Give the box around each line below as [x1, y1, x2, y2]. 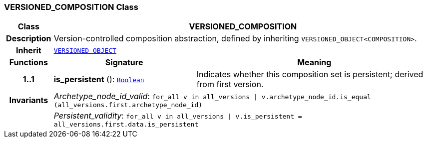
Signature [105, 57, 143, 68]
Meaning [297, 57, 332, 68]
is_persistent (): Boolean [53, 74, 144, 85]
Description [6, 33, 51, 44]
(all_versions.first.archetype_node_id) [53, 101, 203, 109]
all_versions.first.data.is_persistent [53, 121, 199, 129]
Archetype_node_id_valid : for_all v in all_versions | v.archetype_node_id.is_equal [53, 91, 371, 102]
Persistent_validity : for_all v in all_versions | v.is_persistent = [53, 111, 302, 121]
